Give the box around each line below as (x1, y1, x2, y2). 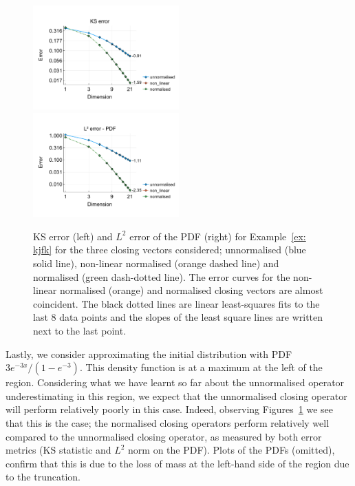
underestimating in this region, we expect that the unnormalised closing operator (6, 388, 347, 403)
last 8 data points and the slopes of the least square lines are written (33, 310, 323, 324)
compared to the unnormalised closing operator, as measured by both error (6, 429, 322, 443)
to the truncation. (6, 469, 80, 484)
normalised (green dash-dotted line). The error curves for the (33, 269, 290, 284)
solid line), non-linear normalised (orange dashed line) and (33, 256, 279, 271)
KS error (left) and (33, 229, 113, 243)
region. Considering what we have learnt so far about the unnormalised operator (6, 375, 345, 390)
